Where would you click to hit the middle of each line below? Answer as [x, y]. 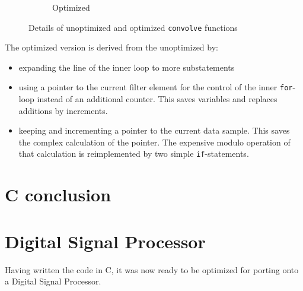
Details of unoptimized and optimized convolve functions [133, 27]
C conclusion [58, 194]
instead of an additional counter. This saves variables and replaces [157, 99]
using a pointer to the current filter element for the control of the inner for [156, 87]
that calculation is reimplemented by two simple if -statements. [134, 154]
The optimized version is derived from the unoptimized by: [111, 47]
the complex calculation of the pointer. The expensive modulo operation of [154, 142]
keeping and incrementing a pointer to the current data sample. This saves [154, 130]
